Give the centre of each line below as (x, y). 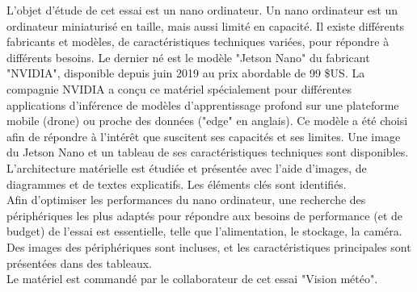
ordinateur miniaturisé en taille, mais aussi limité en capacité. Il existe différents (206, 25)
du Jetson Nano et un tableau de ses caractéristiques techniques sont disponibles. (208, 152)
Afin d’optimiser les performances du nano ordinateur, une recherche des (186, 200)
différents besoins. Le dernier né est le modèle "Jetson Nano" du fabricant (188, 57)
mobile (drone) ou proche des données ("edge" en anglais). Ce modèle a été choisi (207, 121)
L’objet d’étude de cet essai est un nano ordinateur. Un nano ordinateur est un (202, 10)
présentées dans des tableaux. (79, 263)
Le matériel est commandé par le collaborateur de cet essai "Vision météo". (192, 279)
